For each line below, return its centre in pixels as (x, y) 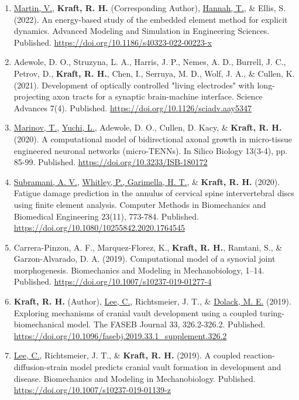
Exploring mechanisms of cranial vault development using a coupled (135, 312)
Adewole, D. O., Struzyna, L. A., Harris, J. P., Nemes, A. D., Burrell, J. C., (150, 62)
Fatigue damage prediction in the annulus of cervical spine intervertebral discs (154, 193)
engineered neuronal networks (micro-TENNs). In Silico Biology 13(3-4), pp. (151, 150)
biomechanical (39, 324)
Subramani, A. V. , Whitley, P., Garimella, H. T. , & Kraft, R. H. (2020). (147, 181)
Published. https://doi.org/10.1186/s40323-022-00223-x (113, 42)
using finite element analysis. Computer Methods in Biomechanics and (140, 204)
